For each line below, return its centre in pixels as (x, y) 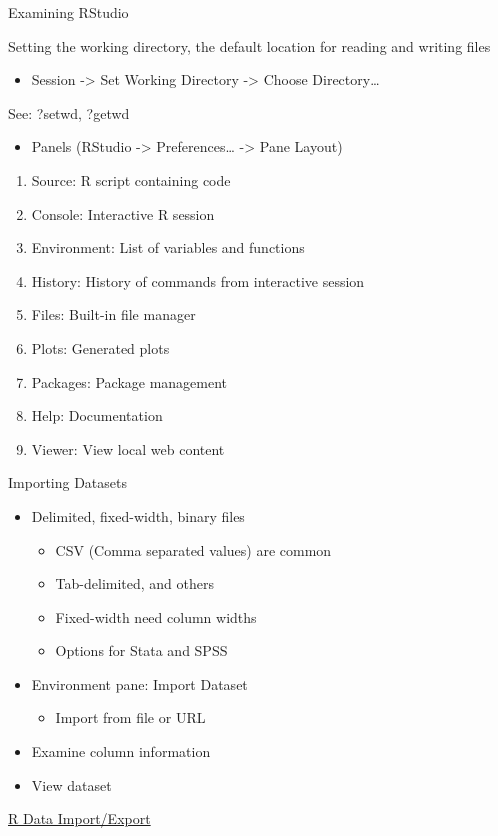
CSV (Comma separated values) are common (193, 549)
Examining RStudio (68, 12)
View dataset (71, 784)
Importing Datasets (67, 482)
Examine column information (121, 751)
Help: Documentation (97, 415)
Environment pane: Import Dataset (139, 683)
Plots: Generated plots (100, 347)
